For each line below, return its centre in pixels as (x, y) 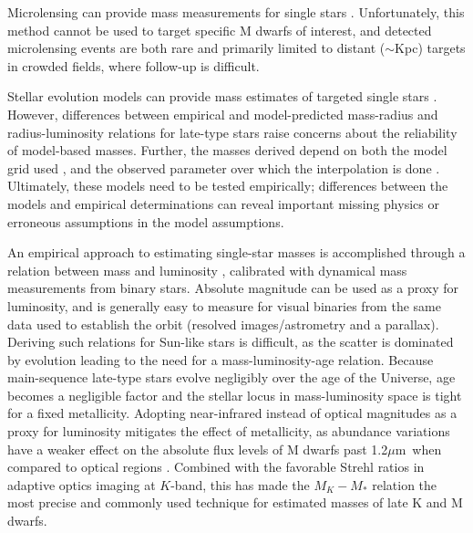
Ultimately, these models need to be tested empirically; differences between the (228, 186)
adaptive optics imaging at (82, 484)
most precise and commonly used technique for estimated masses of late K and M (235, 502)
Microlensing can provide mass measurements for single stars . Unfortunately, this (236, 12)
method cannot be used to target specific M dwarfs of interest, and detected (220, 30)
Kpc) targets (430, 48)
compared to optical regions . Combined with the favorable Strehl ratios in (216, 467)
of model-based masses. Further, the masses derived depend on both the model (227, 150)
